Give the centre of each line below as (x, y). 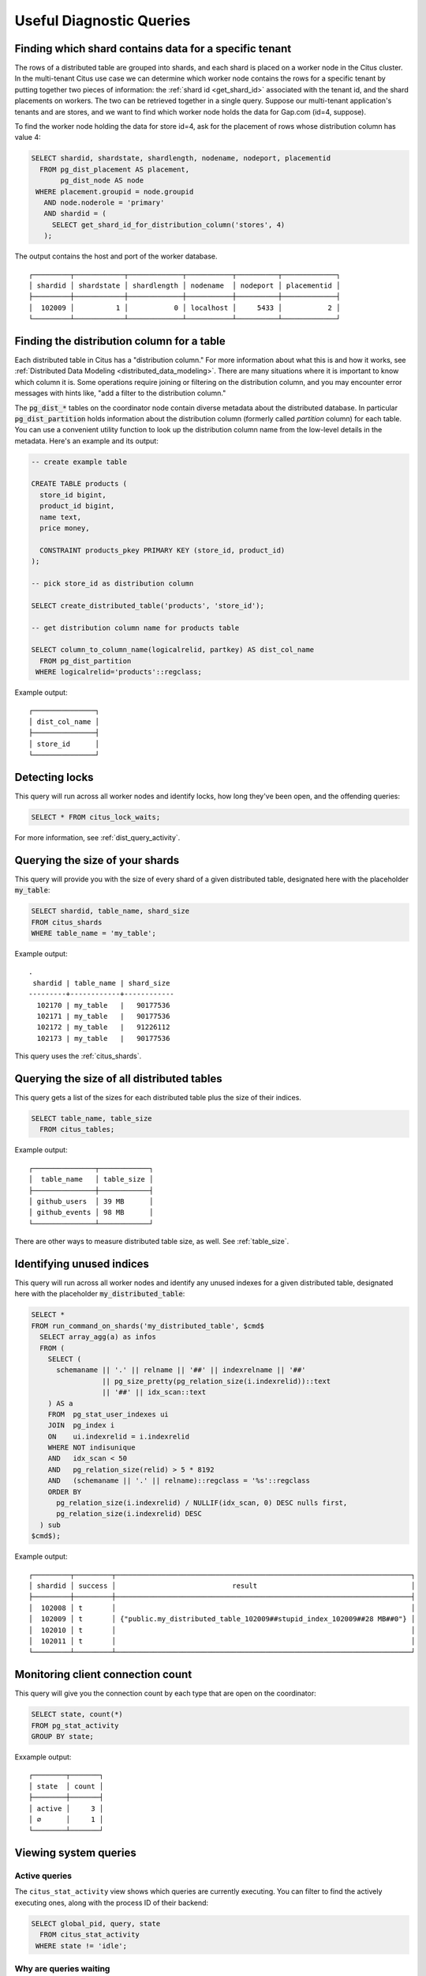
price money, (65, 528)
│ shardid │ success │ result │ (222, 1586)
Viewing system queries (76, 1853)
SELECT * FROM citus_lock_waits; (96, 817)
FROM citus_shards (67, 922)
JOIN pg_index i (81, 1425)
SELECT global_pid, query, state (96, 1923)
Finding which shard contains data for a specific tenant (153, 49)
